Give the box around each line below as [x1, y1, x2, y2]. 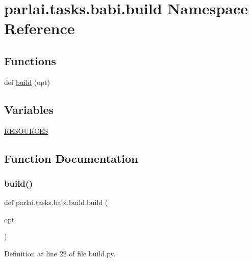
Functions [4, 52, 56, 68]
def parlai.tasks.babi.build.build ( [4, 197, 108, 208]
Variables [4, 101, 54, 117]
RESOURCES [4, 125, 48, 136]
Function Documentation [4, 150, 138, 166]
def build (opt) [4, 76, 50, 87]
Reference [4, 18, 75, 39]
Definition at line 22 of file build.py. [4, 248, 116, 258]
